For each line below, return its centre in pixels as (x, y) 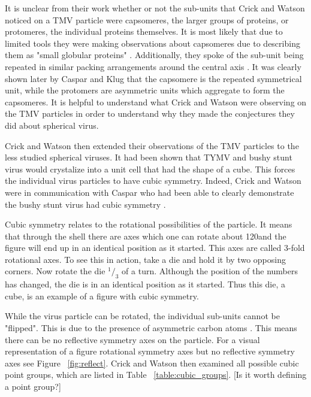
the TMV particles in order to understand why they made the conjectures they (150, 113)
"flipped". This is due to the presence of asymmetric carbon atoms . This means (151, 328)
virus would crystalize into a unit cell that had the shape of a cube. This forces (150, 169)
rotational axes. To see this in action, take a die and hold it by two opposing (145, 259)
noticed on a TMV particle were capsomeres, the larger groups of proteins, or (147, 19)
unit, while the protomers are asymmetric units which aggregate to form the (145, 90)
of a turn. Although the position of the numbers (210, 271)
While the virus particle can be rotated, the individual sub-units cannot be (142, 316)
